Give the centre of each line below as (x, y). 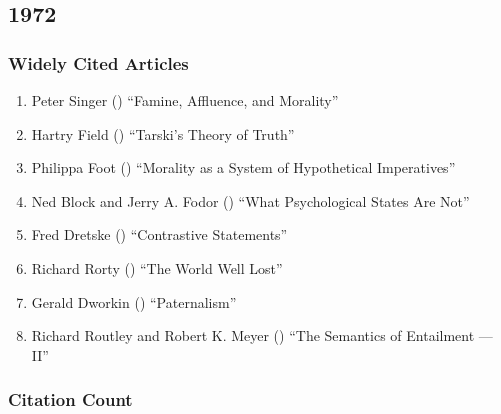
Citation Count (70, 399)
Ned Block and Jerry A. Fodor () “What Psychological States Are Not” (250, 200)
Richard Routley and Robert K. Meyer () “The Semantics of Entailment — (262, 335)
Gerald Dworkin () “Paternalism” (134, 301)
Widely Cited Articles (98, 62)
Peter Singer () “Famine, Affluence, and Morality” (185, 100)
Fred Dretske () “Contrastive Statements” (159, 234)
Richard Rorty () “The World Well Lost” (157, 267)
